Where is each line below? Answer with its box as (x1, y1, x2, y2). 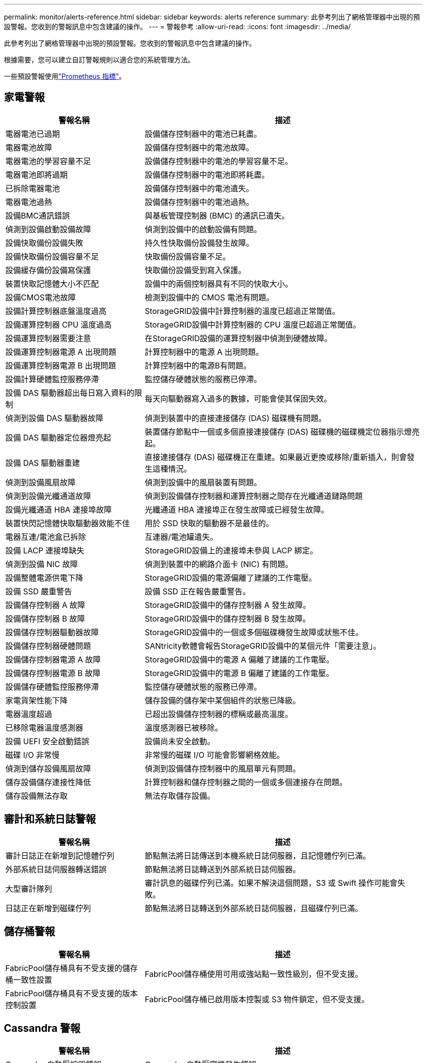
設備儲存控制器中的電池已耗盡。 (144, 128, 262, 139)
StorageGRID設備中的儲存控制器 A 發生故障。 (144, 600, 311, 610)
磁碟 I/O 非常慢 (5, 750, 60, 760)
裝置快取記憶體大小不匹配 (5, 278, 99, 289)
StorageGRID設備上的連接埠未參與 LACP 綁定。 (144, 545, 318, 555)
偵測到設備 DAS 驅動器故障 (5, 413, 104, 423)
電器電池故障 (5, 142, 53, 152)
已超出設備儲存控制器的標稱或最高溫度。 (144, 709, 293, 719)
